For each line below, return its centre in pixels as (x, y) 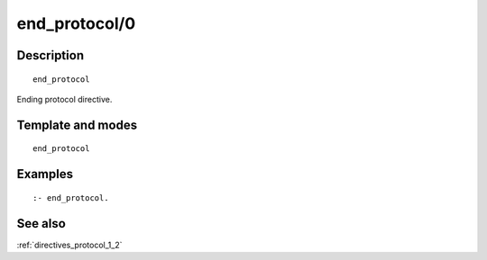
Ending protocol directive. (64, 99)
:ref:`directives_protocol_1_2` (69, 245)
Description (51, 55)
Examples (45, 174)
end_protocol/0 (76, 23)
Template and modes (77, 125)
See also (41, 224)
